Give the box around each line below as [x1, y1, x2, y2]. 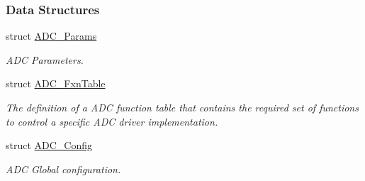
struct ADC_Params [6, 28, 97, 43]
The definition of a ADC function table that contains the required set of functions [6, 100, 359, 114]
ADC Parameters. [6, 52, 84, 67]
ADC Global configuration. [6, 161, 121, 176]
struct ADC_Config [6, 138, 93, 153]
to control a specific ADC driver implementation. [6, 114, 218, 128]
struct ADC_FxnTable [6, 76, 106, 91]
